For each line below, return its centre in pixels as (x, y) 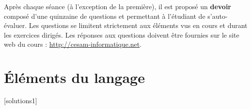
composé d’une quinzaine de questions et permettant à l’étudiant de (105, 16)
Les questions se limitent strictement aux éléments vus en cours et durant (138, 25)
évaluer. (16, 25)
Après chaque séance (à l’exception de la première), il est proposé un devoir (118, 6)
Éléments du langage (74, 77)
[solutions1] (21, 101)
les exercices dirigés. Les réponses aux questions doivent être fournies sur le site (122, 34)
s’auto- (218, 16)
